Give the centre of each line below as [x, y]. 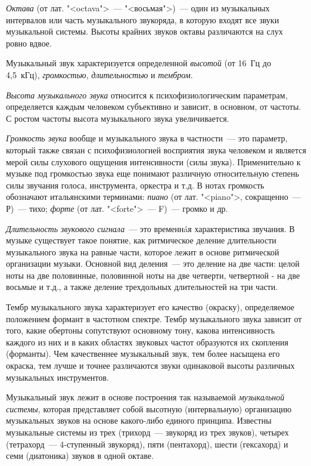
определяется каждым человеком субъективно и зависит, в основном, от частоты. [154, 107]
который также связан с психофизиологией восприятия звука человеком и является [156, 149]
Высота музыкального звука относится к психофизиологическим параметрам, [147, 95]
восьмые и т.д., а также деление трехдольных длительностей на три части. [142, 287]
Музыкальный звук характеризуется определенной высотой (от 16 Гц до [139, 63]
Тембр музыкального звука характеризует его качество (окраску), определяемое [150, 307]
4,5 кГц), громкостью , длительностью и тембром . [99, 74]
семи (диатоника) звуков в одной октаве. [80, 456]
